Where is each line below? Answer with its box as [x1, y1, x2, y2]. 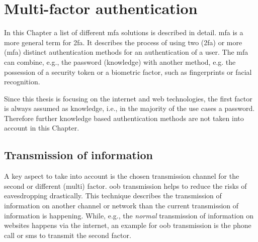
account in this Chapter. [4, 123, 79, 133]
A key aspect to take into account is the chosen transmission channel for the [4, 171, 239, 181]
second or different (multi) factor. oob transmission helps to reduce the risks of [4, 180, 247, 191]
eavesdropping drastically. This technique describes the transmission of [4, 190, 222, 201]
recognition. [4, 76, 40, 87]
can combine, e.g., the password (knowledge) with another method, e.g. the [4, 56, 236, 67]
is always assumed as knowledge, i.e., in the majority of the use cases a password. [4, 103, 255, 113]
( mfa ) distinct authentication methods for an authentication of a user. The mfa [4, 47, 248, 57]
